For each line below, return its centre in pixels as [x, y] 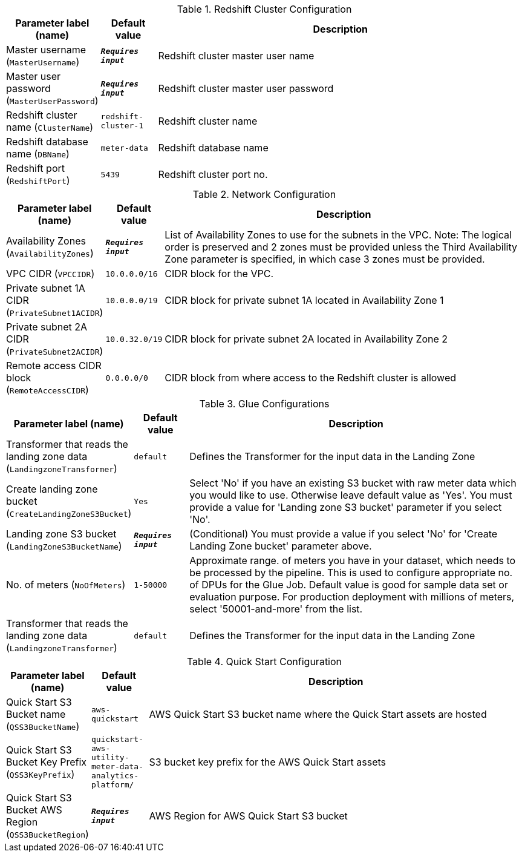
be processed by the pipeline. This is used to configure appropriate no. [351, 573]
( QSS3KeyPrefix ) [41, 774]
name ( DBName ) [38, 154]
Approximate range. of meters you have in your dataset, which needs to [353, 560]
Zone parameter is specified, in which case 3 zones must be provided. [325, 259]
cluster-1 [122, 126]
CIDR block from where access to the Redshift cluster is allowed [310, 378]
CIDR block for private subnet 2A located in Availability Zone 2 [306, 339]
